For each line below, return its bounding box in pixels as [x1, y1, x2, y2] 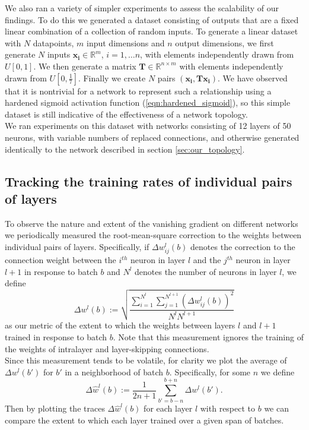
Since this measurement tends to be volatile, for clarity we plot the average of [5, 354, 287, 366]
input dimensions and [86, 36, 165, 49]
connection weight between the [5, 254, 116, 266]
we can [264, 402, 289, 415]
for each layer [144, 402, 193, 415]
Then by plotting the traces [5, 402, 105, 415]
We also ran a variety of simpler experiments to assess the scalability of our [5, 2, 279, 14]
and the [193, 254, 221, 266]
